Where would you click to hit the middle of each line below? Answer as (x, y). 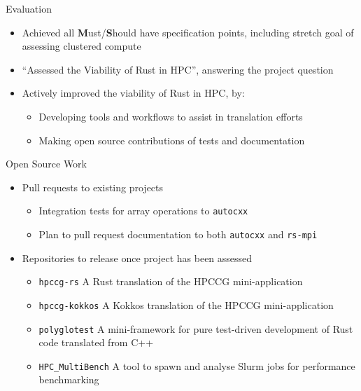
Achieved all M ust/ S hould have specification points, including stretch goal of (188, 32)
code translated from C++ (96, 342)
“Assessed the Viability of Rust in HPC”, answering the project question (178, 69)
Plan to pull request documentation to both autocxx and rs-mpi (178, 234)
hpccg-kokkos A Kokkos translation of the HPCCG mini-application (186, 304)
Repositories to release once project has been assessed (137, 258)
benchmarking (69, 379)
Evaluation (29, 8)
